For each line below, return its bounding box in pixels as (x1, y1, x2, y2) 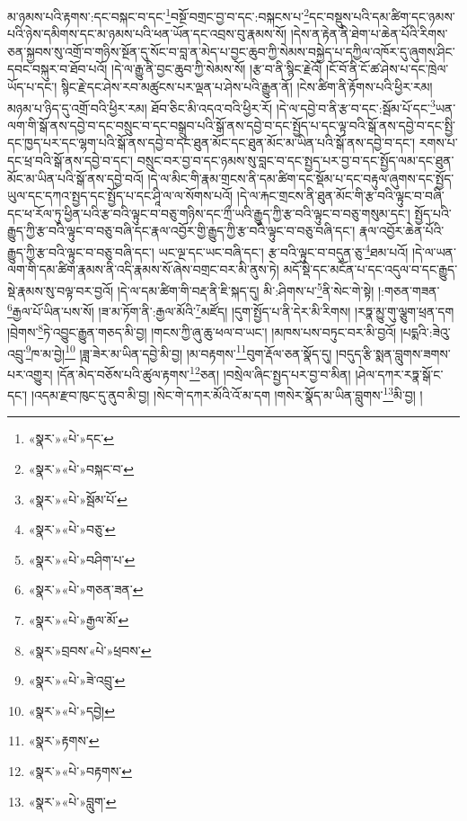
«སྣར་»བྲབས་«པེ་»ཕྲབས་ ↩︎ (28, 640, 152, 659)
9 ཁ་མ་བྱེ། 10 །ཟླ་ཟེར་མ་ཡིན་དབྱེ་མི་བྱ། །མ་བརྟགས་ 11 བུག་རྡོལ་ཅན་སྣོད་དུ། (25, 341, 332, 362)
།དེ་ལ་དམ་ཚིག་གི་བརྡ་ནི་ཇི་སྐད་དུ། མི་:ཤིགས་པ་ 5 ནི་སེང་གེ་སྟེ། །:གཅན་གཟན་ (117, 278, 440, 299)
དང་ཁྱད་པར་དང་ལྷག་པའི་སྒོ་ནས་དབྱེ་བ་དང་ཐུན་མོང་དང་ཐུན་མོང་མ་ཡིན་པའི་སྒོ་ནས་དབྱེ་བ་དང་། (7, 133, 416, 152)
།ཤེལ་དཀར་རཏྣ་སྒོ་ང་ (355, 364, 444, 383)
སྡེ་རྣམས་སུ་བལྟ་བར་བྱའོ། (7, 281, 113, 299)
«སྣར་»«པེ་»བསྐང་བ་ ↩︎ (28, 459, 135, 477)
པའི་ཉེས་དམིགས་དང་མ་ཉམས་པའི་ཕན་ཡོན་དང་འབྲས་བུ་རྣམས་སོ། (7, 24, 287, 43)
